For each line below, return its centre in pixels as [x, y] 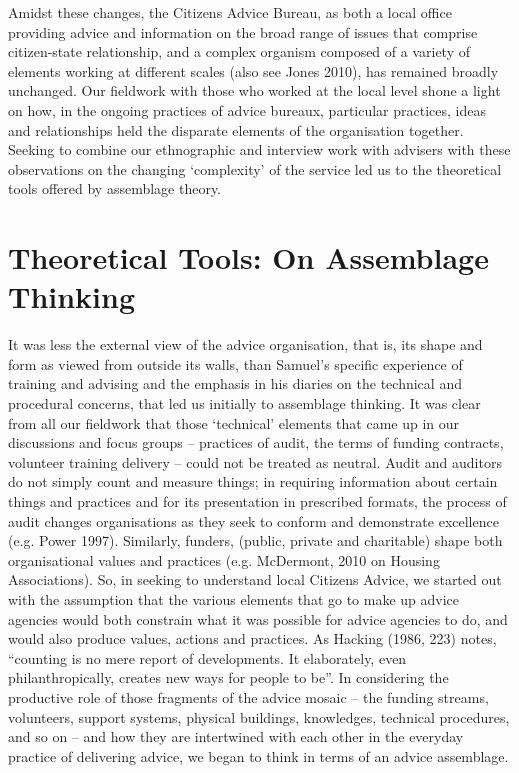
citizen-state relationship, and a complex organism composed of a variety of [239, 51]
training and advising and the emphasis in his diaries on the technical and [235, 383]
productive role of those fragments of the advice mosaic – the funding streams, [248, 696]
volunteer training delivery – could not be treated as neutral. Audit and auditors [255, 461]
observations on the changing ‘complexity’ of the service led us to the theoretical [255, 168]
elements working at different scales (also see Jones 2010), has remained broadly [253, 70]
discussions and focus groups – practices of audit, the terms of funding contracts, [256, 442]
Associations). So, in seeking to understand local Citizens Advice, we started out [255, 579]
